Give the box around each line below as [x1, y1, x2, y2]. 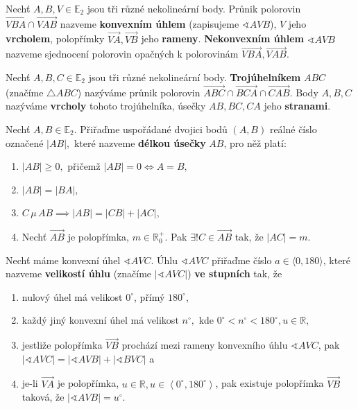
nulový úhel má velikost [22, 289, 123, 304]
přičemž [67, 159, 101, 173]
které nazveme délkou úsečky [74, 135, 206, 150]
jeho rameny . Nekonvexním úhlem [141, 31, 304, 46]
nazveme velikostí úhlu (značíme [6, 266, 152, 281]
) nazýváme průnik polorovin [77, 85, 201, 99]
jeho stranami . [264, 98, 331, 113]
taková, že [22, 390, 65, 404]
